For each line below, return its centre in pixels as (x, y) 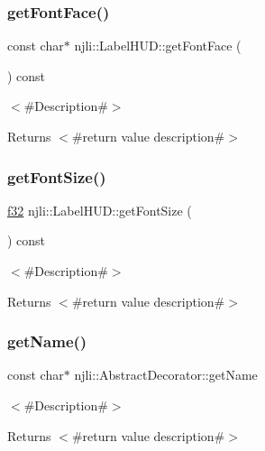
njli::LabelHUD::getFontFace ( (158, 46)
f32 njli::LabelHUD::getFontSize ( (100, 210)
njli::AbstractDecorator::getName (166, 375)
